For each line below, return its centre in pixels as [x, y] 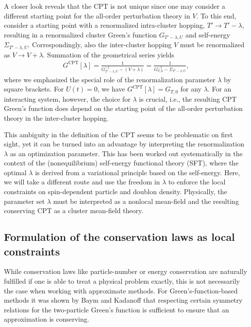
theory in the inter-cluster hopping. [56, 118]
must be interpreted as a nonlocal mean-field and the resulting [146, 201]
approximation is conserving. [47, 319]
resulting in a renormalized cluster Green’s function [81, 34]
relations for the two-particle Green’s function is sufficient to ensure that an [117, 309]
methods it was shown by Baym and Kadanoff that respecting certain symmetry [123, 300]
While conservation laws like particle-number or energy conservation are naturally [126, 271]
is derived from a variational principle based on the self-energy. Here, [138, 172]
